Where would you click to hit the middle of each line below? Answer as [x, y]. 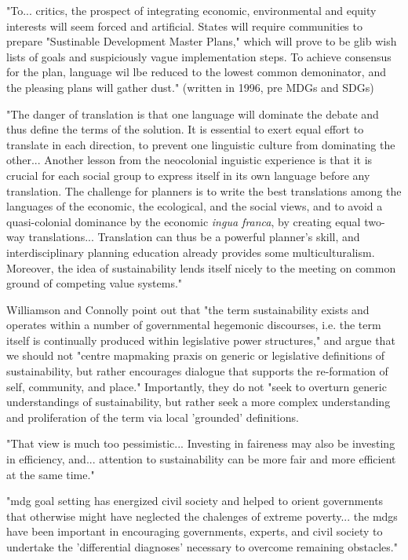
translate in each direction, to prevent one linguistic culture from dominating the [201, 144]
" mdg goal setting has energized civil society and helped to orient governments [195, 501]
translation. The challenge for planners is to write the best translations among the [204, 190]
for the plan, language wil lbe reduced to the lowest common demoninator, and [196, 72]
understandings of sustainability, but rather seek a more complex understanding [199, 402]
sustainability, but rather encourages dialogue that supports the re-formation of [197, 371]
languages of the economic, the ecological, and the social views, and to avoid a [195, 206]
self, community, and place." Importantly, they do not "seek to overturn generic [197, 386]
